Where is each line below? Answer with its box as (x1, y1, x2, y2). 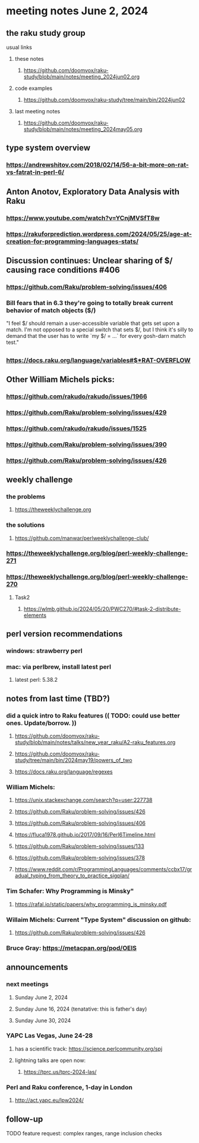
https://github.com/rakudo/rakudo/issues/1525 (6, 424, 147, 433)
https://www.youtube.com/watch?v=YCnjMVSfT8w (6, 213, 160, 222)
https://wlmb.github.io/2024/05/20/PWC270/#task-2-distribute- (23, 605, 181, 612)
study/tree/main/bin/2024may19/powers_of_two (14, 757, 132, 764)
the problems (6, 492, 46, 501)
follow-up (6, 1114, 43, 1124)
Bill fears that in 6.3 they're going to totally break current (6, 299, 173, 307)
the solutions (6, 521, 45, 529)
